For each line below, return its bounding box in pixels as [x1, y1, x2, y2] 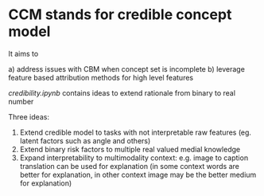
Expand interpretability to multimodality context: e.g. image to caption [19, 153, 249, 163]
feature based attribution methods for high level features [8, 73, 193, 82]
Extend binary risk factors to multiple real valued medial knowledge [19, 144, 241, 154]
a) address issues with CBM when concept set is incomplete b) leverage [8, 64, 245, 73]
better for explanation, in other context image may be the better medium [19, 170, 257, 179]
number [8, 96, 34, 106]
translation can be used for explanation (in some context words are [19, 161, 240, 171]
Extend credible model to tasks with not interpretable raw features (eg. [19, 127, 252, 137]
